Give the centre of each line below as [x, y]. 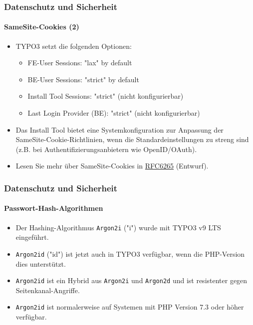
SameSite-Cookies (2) [42, 27]
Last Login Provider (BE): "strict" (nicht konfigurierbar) [114, 113]
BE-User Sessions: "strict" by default [83, 79]
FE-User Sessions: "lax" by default [80, 63]
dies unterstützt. [41, 263]
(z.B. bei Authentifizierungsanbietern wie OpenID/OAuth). [106, 149]
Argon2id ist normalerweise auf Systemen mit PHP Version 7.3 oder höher [130, 307]
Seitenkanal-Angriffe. [48, 290]
